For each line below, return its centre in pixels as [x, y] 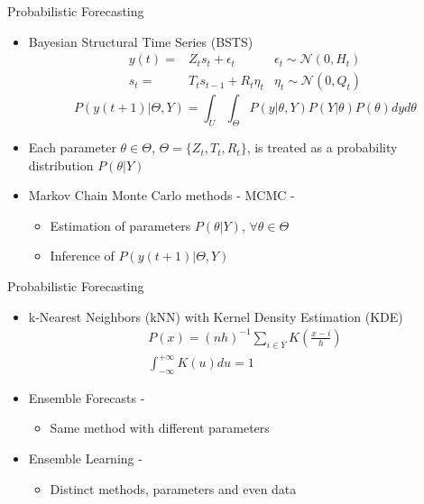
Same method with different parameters [160, 428]
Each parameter [72, 147]
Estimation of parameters [120, 225]
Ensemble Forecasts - [87, 397]
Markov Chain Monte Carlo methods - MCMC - [161, 195]
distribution [61, 165]
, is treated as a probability [322, 147]
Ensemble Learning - [85, 458]
